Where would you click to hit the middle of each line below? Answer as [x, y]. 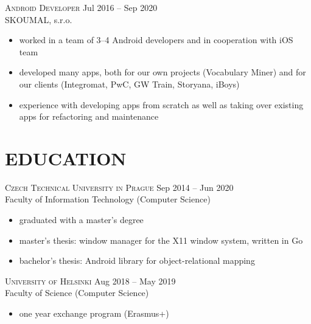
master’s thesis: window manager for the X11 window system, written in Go [161, 240]
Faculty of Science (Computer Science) [77, 293]
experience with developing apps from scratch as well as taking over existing [161, 104]
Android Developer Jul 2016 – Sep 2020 [81, 7]
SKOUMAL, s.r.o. [39, 19]
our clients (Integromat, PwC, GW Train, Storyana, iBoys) [129, 84]
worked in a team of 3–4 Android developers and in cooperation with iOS [156, 40]
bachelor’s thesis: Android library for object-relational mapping [137, 260]
